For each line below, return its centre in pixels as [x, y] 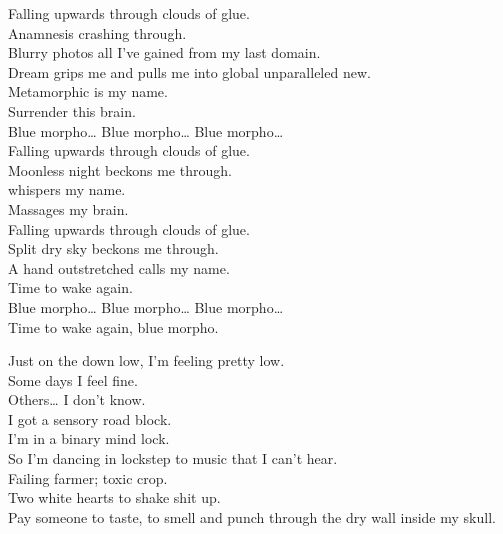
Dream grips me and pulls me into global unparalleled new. [189, 71]
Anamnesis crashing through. [97, 32]
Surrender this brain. [72, 110]
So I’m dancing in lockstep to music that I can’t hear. [173, 458]
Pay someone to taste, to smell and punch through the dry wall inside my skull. [252, 516]
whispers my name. [67, 189]
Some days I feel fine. [73, 379]
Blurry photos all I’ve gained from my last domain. [164, 52]
